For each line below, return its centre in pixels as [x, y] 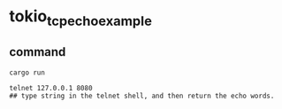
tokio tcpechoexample [81, 18]
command [38, 52]
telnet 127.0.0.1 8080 [51, 88]
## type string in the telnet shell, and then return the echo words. [142, 96]
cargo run [27, 73]
